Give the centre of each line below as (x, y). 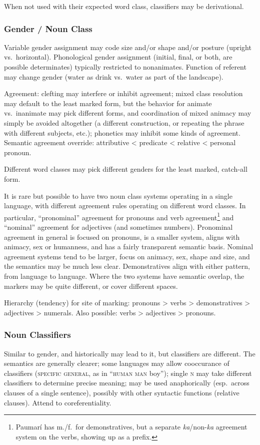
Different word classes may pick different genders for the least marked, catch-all (126, 169)
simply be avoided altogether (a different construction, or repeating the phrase (124, 122)
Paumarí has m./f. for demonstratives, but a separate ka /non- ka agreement (131, 427)
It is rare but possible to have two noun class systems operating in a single (118, 195)
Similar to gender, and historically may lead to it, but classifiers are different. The (130, 353)
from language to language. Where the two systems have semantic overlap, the (124, 276)
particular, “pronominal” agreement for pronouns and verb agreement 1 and (119, 216)
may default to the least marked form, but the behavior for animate (108, 103)
